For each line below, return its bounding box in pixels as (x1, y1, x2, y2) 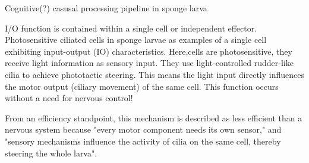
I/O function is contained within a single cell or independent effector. (5, 21, 257, 34)
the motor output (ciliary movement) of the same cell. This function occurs (5, 80, 279, 92)
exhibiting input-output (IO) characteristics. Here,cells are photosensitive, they (5, 45, 292, 57)
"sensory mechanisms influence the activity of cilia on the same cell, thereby (5, 134, 281, 147)
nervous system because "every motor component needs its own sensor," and (5, 123, 282, 136)
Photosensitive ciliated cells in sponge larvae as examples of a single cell (5, 33, 267, 46)
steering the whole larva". (5, 146, 97, 159)
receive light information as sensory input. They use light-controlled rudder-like (5, 57, 294, 69)
